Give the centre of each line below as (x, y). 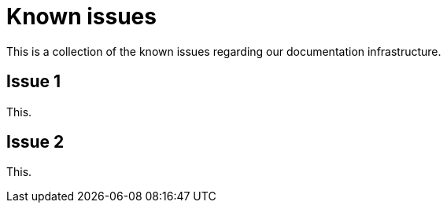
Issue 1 (34, 82)
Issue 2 (35, 142)
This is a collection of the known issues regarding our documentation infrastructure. (224, 51)
